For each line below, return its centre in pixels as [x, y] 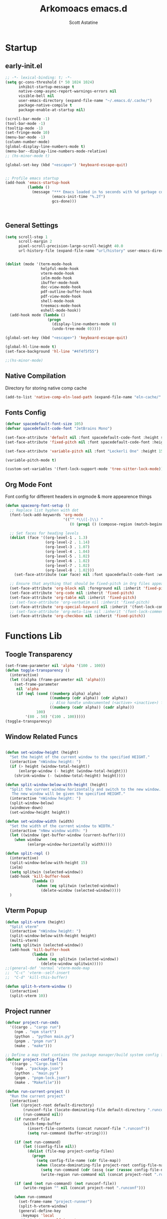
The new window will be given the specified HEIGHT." [69, 794]
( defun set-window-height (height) [42, 752]
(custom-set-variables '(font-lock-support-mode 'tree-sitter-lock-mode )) [84, 469]
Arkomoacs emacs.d [83, 9]
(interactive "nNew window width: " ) [49, 831]
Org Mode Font [29, 485]
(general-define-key [40, 1211]
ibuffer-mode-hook [60, 282]
